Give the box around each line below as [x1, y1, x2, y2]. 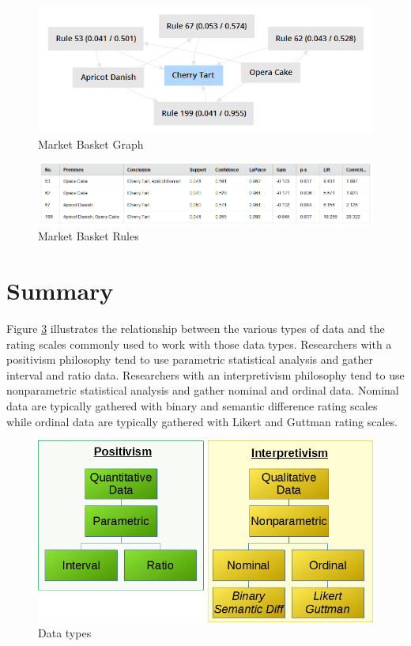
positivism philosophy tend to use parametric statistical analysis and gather [6, 351, 373, 368]
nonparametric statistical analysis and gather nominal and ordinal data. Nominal [6, 382, 399, 399]
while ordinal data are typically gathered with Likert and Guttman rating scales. [6, 413, 398, 429]
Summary [6, 274, 114, 307]
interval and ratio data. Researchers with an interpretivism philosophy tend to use [6, 366, 405, 383]
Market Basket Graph [38, 135, 144, 152]
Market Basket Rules [38, 228, 139, 244]
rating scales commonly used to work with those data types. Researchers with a [6, 335, 392, 352]
